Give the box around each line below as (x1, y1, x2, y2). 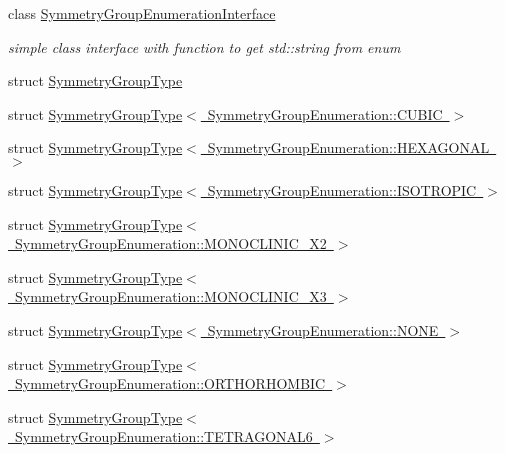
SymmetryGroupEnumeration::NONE (207, 319, 439, 340)
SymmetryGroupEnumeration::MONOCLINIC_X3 (14, 286, 327, 307)
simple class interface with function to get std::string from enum (8, 36, 401, 57)
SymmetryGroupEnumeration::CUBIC (207, 103, 443, 124)
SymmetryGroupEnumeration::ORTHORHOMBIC (14, 373, 326, 394)
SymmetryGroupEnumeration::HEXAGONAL (207, 137, 490, 158)
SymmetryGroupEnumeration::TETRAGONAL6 (14, 426, 313, 447)
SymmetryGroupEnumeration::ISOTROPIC (207, 179, 477, 200)
